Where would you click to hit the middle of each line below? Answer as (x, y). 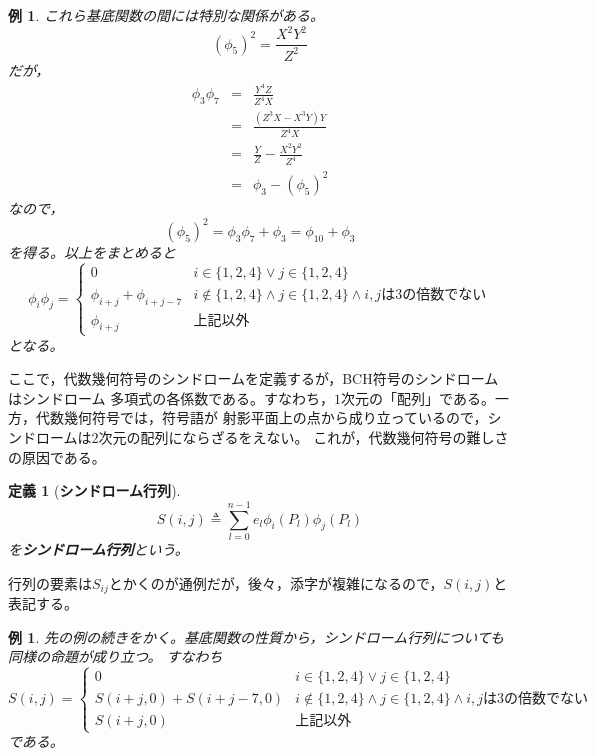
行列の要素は (50, 582)
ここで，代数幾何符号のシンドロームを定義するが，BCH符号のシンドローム (253, 378)
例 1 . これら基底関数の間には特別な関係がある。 (166, 15)
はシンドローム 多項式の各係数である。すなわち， (171, 397)
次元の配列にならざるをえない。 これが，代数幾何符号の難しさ (303, 437)
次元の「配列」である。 (418, 397)
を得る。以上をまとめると (92, 251)
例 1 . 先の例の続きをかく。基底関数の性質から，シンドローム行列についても (256, 636)
